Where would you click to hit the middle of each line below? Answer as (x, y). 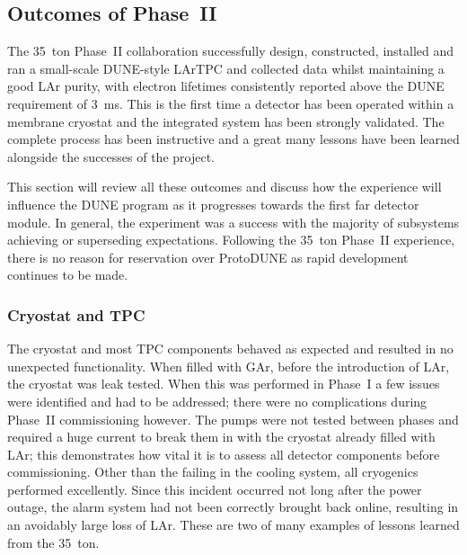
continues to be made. (68, 275)
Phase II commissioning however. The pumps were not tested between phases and (233, 419)
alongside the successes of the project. (111, 156)
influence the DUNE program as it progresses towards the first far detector (213, 204)
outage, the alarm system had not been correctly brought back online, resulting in (233, 507)
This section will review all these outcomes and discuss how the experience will (225, 187)
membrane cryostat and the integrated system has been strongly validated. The (226, 121)
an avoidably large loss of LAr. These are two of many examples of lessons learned (233, 525)
